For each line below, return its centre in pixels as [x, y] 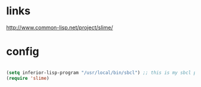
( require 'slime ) [28, 78]
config [23, 52]
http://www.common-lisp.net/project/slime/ [60, 27]
